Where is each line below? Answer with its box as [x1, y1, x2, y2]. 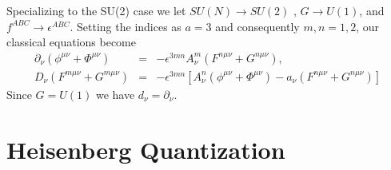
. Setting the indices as [70, 18, 182, 34]
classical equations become [6, 34, 136, 50]
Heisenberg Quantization [6, 132, 285, 165]
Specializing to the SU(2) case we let [6, 2, 186, 18]
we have [95, 86, 135, 102]
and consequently [215, 18, 300, 34]
